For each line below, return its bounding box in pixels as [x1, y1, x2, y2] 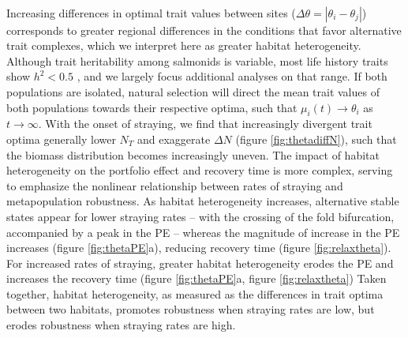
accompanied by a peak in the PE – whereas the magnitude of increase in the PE [6, 223, 400, 240]
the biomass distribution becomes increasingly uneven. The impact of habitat [6, 146, 380, 163]
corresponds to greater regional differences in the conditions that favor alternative [6, 21, 402, 38]
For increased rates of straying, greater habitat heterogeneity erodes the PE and [6, 254, 394, 271]
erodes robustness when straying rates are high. [6, 317, 236, 333]
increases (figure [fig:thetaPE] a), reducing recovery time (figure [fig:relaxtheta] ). [6, 239, 391, 256]
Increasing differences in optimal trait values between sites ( [6, 4, 296, 21]
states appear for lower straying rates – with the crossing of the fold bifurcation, [6, 208, 395, 224]
